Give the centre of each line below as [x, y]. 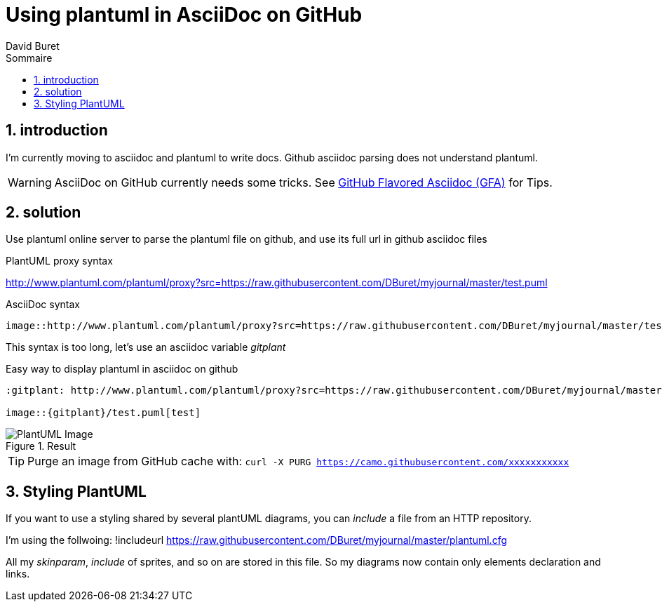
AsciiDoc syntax [43, 305]
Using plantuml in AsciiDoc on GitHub [184, 15]
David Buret [33, 46]
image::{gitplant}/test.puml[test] [103, 413]
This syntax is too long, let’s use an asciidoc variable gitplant [146, 347]
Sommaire [29, 58]
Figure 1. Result [41, 446]
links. [18, 574]
